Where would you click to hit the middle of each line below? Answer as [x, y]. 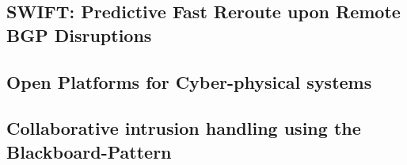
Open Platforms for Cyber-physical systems [189, 81]
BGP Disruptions [79, 35]
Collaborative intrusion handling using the [184, 128]
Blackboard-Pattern [89, 151]
